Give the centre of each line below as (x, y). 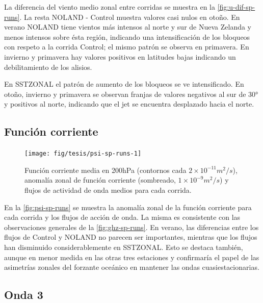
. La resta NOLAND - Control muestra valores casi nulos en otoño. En (130, 17)
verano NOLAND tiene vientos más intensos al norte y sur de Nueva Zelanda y (128, 27)
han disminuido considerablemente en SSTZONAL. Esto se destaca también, (124, 247)
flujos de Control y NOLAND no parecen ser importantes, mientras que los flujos (131, 237)
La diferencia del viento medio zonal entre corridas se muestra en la (110, 7)
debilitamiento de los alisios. (48, 67)
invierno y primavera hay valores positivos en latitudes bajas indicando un (120, 56)
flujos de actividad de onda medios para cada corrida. (108, 190)
